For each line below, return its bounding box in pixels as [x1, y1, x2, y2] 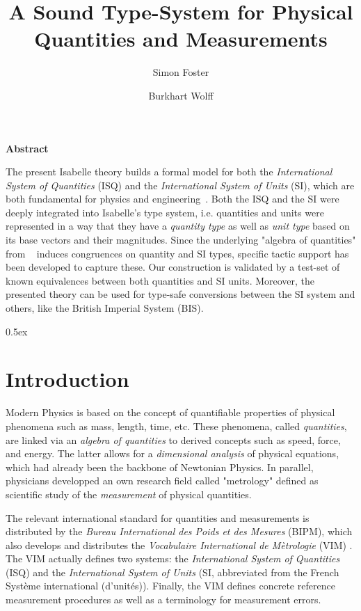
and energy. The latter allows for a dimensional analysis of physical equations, [6, 446, 339, 461]
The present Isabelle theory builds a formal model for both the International [6, 164, 332, 179]
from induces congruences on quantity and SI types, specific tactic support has [6, 246, 349, 260]
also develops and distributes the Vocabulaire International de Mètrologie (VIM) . [6, 537, 353, 552]
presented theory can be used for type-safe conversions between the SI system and [6, 287, 355, 301]
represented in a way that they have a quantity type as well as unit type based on [6, 219, 350, 233]
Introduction [6, 365, 129, 393]
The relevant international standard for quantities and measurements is [6, 510, 310, 525]
